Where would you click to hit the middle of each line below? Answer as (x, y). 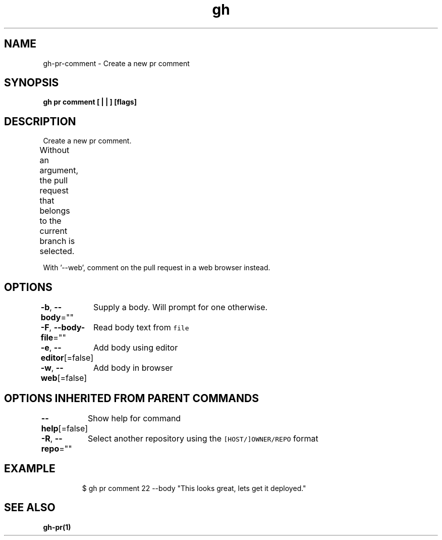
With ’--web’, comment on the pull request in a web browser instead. (157, 268)
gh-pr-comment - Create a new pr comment (116, 63)
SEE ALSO (30, 508)
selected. (57, 251)
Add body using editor (136, 348)
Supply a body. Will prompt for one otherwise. (181, 307)
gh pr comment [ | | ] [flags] (90, 102)
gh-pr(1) (57, 527)
